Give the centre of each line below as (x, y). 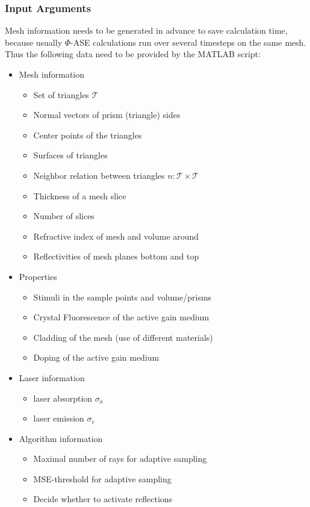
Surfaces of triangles (70, 155)
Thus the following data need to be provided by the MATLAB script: (133, 54)
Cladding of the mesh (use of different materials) (123, 337)
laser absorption (63, 398)
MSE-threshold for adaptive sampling (102, 478)
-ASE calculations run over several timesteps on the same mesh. (188, 42)
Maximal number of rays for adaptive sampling (120, 459)
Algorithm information (61, 438)
